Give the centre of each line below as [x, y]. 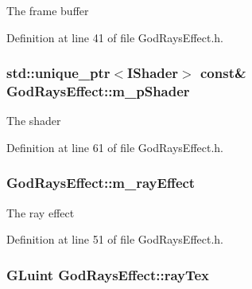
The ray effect [41, 212]
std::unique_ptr [58, 73]
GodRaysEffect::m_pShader [98, 91]
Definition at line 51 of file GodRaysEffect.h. [115, 239]
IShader [153, 73]
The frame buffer [48, 10]
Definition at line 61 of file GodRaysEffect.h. [115, 147]
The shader [34, 121]
